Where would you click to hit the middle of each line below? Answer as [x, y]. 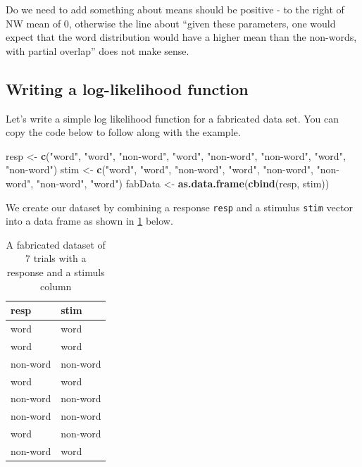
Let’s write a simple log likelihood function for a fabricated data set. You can [173, 118]
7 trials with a [56, 258]
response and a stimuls [56, 272]
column [56, 286]
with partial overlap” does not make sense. [98, 50]
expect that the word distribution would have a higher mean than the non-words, [181, 37]
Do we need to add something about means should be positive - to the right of [175, 9]
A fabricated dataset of [56, 244]
